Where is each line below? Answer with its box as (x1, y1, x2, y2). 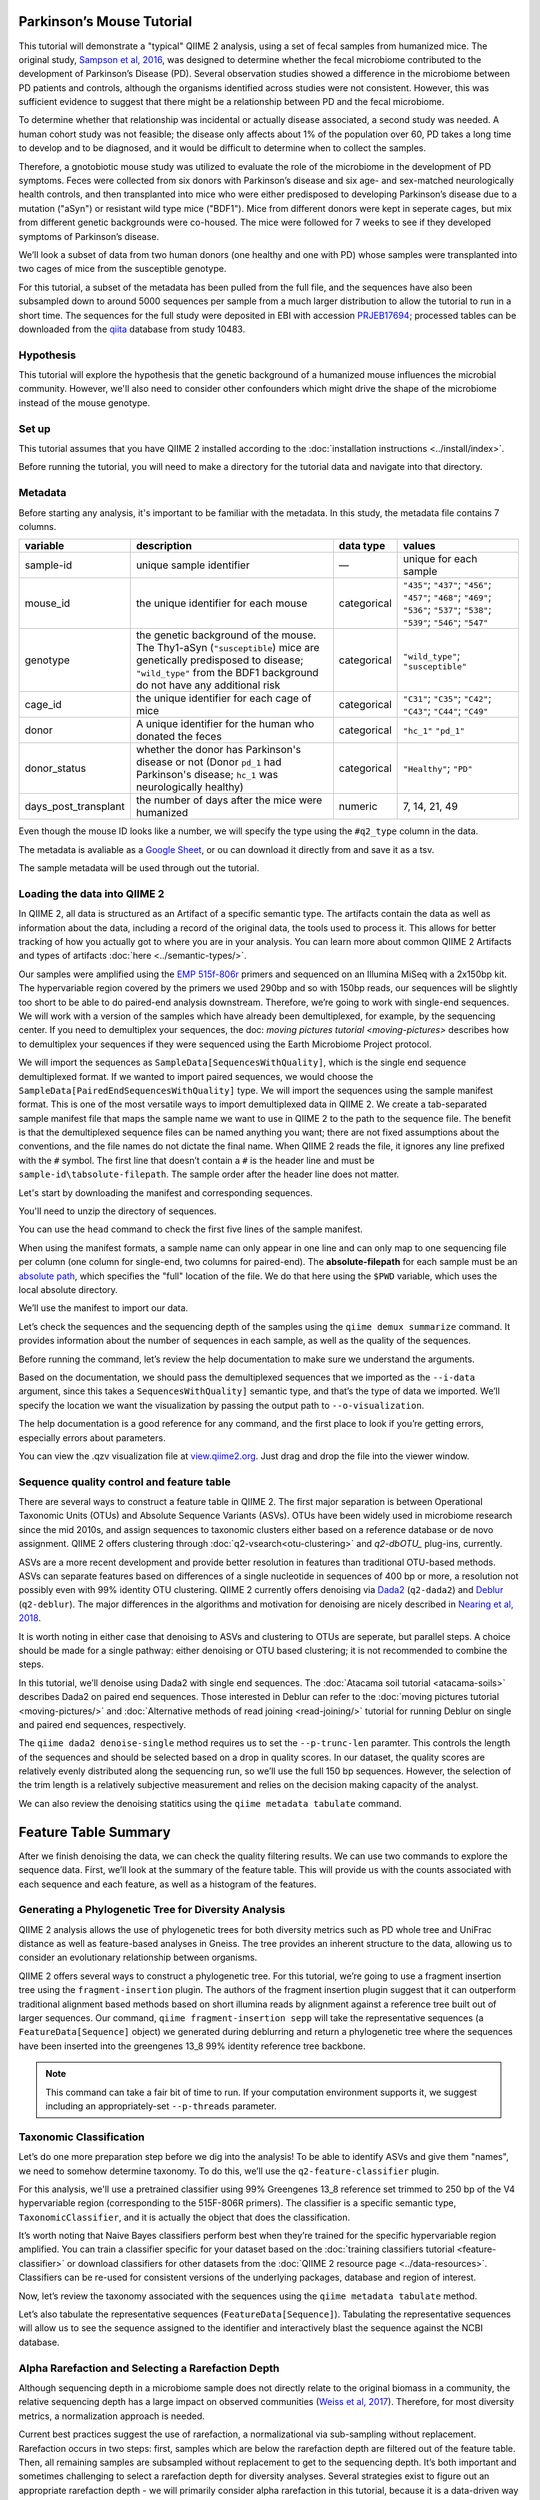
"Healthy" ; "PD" (403, 761, 474, 775)
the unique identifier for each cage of (135, 691, 312, 705)
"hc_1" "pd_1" (403, 726, 465, 737)
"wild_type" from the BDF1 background (135, 666, 319, 680)
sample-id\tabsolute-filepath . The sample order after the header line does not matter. (18, 1168, 400, 1180)
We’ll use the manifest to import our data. (18, 1302, 189, 1314)
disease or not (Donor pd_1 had (135, 755, 282, 769)
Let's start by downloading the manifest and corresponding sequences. (18, 1186, 314, 1199)
